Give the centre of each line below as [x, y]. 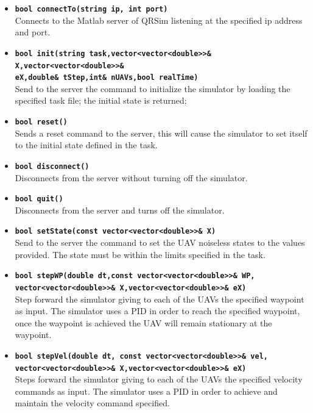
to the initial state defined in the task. [86, 145]
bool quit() [39, 199]
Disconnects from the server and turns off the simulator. [120, 210]
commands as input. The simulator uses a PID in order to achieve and [146, 391]
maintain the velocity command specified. [92, 403]
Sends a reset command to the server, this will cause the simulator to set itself [161, 133]
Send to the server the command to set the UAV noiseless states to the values [160, 242]
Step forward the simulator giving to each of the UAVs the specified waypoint [160, 299]
